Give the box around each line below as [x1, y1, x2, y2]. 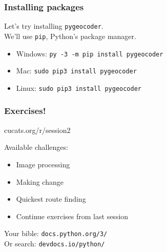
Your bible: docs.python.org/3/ [4, 228, 108, 239]
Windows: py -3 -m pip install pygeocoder [16, 48, 163, 59]
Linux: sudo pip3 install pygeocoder [16, 82, 142, 93]
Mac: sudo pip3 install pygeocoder [16, 65, 137, 76]
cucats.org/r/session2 [4, 124, 71, 135]
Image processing [16, 159, 70, 169]
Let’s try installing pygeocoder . [4, 21, 103, 31]
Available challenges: [4, 142, 68, 152]
